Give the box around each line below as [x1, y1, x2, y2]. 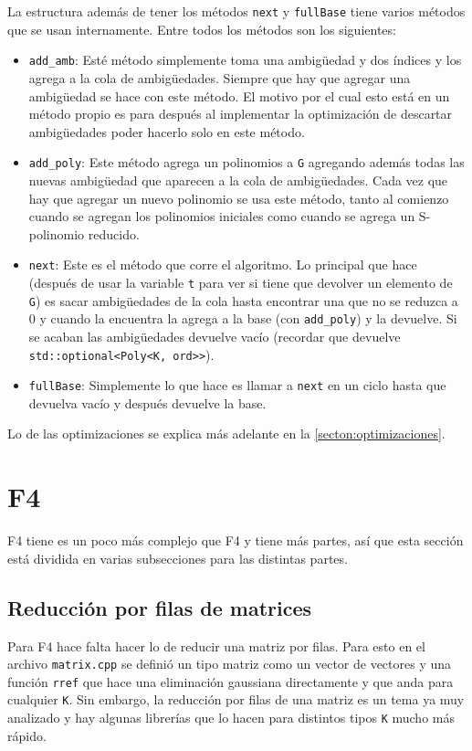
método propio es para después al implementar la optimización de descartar [28, 104, 453, 123]
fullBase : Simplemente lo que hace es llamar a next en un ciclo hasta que [28, 375, 446, 395]
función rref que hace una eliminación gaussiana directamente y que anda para [7, 672, 454, 691]
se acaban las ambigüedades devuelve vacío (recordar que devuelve [28, 326, 401, 345]
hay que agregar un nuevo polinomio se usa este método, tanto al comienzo [28, 188, 449, 207]
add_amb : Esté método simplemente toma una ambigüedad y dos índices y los [28, 50, 462, 69]
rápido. [7, 725, 47, 745]
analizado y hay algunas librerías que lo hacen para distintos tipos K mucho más [7, 708, 455, 727]
